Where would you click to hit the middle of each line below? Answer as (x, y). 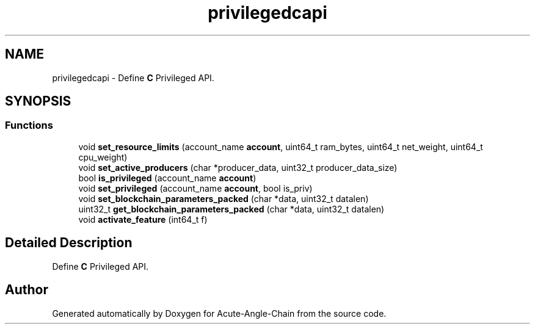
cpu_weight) (103, 157)
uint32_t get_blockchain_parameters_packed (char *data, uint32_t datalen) (231, 209)
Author (27, 290)
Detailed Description (69, 243)
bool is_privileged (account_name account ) (167, 178)
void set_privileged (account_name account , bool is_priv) (195, 188)
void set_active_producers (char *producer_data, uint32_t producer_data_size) (238, 167)
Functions (29, 125)
